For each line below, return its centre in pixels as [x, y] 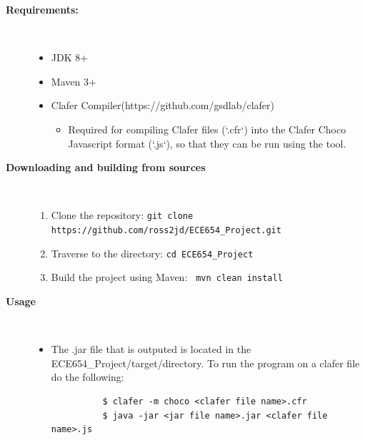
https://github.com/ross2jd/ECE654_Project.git [166, 230]
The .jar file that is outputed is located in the [151, 349]
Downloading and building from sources [106, 167]
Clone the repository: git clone [122, 215]
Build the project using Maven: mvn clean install [167, 277]
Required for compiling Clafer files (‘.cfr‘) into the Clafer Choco [207, 129]
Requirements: [42, 9]
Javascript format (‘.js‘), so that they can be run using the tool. [207, 143]
